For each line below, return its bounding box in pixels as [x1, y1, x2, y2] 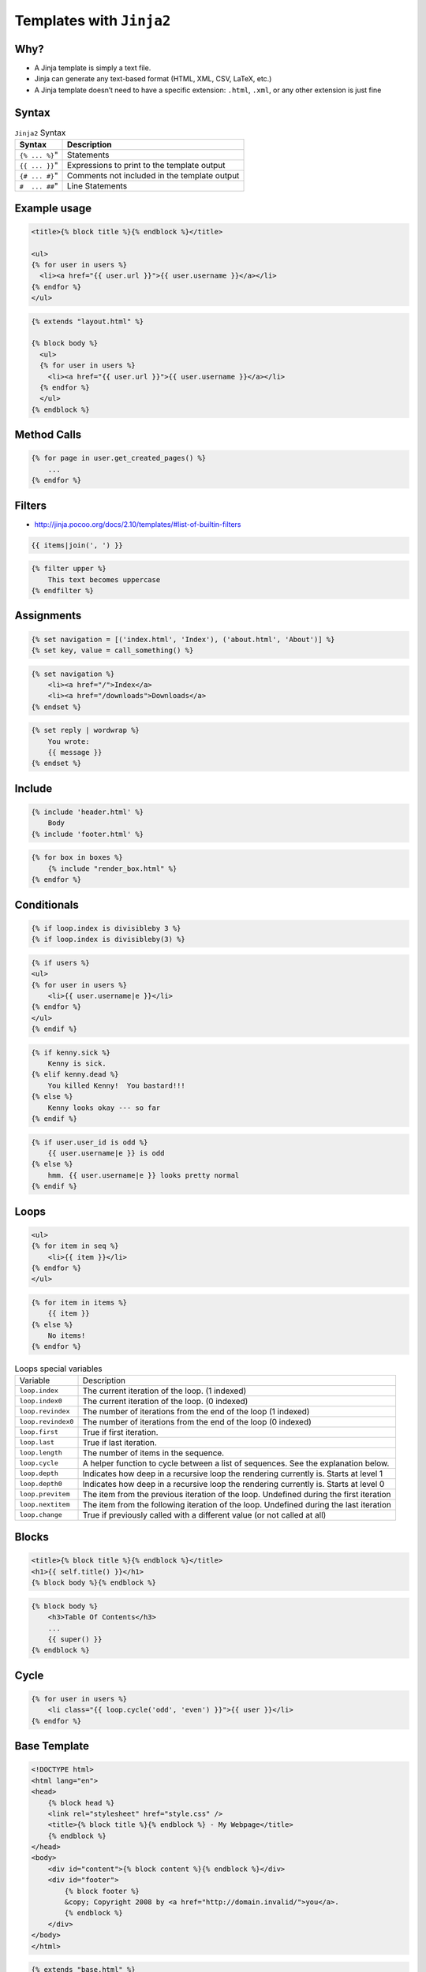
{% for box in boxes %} [31, 853, 124, 862]
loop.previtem [19, 1490, 70, 1499]
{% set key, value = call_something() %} [31, 645, 194, 655]
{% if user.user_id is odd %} [31, 1137, 148, 1147]
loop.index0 [19, 1397, 62, 1406]
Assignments [14, 609, 82, 622]
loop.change [19, 1511, 62, 1519]
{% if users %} [31, 958, 90, 967]
